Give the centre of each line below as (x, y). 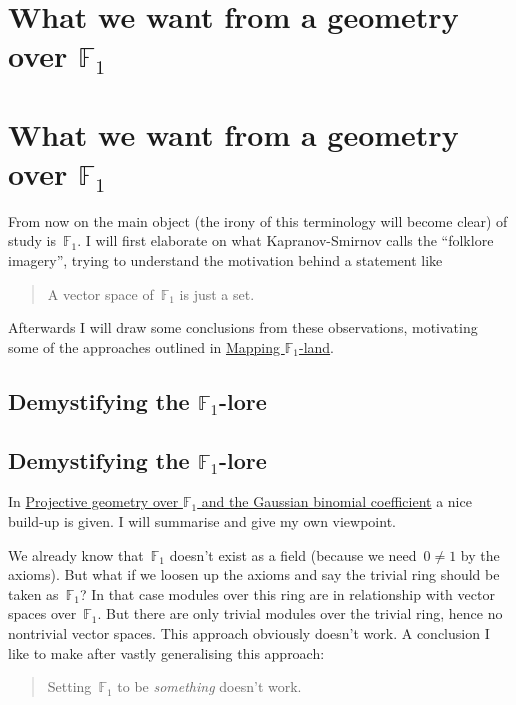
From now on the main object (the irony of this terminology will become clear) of (258, 220)
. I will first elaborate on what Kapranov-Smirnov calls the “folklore (285, 240)
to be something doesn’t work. (209, 686)
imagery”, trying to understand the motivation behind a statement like (225, 260)
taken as (33, 593)
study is (32, 240)
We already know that (76, 554)
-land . (316, 346)
